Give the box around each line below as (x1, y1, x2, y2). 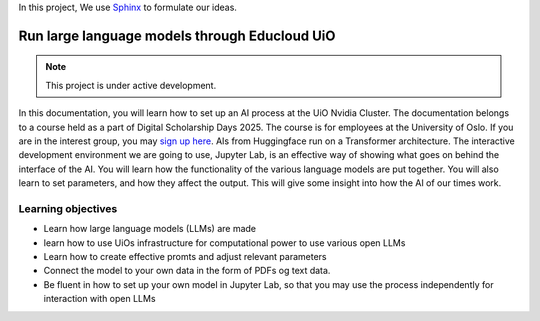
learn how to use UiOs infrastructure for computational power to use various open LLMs (43, 236, 406, 249)
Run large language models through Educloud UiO (18, 27, 336, 44)
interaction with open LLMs (43, 293, 156, 305)
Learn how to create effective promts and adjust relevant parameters (43, 251, 327, 263)
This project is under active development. (45, 79, 217, 91)
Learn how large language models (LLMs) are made (43, 223, 257, 235)
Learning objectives (18, 201, 118, 215)
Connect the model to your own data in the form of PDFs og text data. (43, 265, 331, 277)
